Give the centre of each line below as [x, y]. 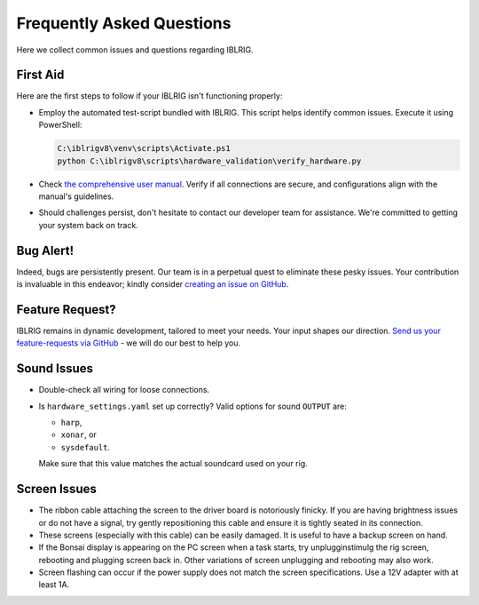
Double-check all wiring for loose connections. [124, 390]
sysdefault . [86, 447]
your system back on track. [89, 225]
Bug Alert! [45, 250]
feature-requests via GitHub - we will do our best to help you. [129, 343]
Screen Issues [56, 489]
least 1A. [54, 585]
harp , [71, 423]
